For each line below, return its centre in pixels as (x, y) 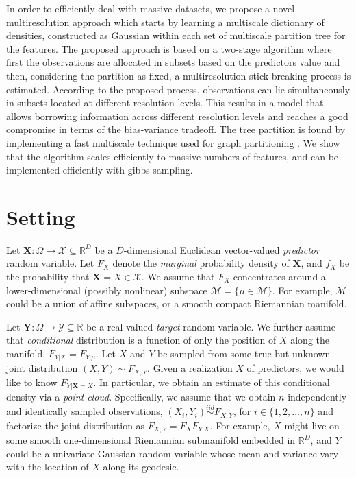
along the (310, 340)
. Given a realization (190, 368)
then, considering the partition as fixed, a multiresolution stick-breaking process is (179, 75)
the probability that (48, 277)
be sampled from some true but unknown (244, 353)
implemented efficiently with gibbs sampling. (100, 170)
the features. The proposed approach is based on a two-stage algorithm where (169, 48)
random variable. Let (50, 263)
